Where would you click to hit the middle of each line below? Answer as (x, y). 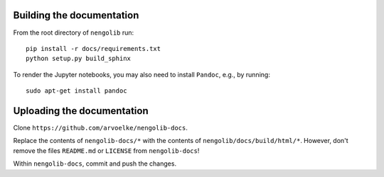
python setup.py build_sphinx (79, 59)
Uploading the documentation (81, 111)
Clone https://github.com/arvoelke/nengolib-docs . (101, 127)
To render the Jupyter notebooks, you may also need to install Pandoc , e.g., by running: (142, 74)
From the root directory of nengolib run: (74, 33)
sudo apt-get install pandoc (76, 91)
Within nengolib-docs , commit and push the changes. (95, 164)
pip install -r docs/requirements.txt (94, 48)
